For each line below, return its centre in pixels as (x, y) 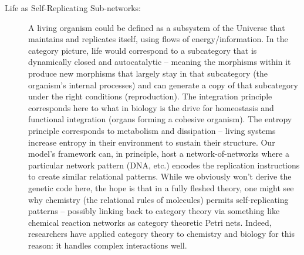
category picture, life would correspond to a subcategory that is (143, 50)
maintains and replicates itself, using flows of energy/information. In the (158, 39)
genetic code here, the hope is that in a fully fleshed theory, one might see (161, 187)
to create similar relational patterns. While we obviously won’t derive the (160, 176)
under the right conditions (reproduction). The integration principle (150, 96)
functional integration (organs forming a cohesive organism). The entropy (160, 119)
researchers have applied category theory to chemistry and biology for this (162, 234)
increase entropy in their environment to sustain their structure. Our (152, 142)
